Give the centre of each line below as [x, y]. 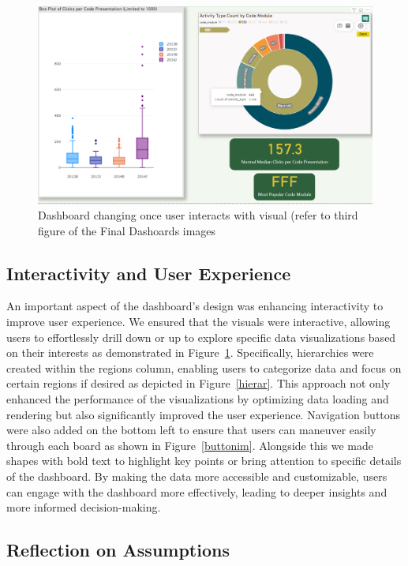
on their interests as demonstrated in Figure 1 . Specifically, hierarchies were [190, 352]
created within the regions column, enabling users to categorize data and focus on [204, 367]
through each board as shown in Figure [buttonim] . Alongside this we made [190, 445]
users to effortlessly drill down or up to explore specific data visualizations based [201, 337]
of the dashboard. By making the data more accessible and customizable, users [197, 476]
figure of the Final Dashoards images [127, 230]
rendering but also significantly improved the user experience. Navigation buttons [204, 414]
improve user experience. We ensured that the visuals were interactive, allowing [198, 322]
